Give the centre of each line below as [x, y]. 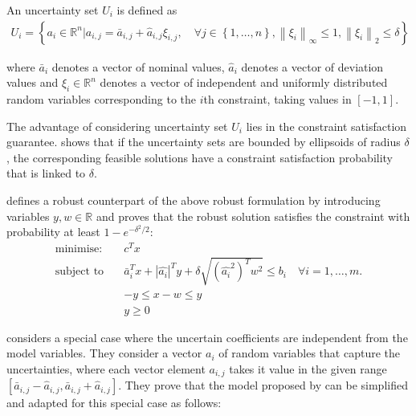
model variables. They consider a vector [104, 353]
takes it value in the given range [308, 368]
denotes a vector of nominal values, [138, 66]
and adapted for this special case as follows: [114, 403]
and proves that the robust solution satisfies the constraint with [253, 216]
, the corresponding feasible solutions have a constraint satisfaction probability [200, 157]
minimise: [79, 249]
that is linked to [46, 173]
